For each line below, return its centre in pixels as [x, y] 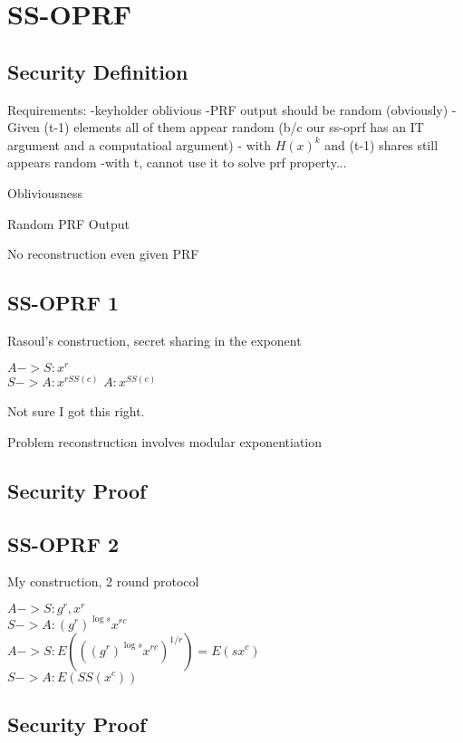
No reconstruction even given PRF [103, 254]
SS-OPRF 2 [63, 543]
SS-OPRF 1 [63, 303]
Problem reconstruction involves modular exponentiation [165, 441]
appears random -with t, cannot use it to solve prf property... [177, 162]
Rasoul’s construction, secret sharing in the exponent [154, 340]
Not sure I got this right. [76, 411]
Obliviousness [45, 192]
